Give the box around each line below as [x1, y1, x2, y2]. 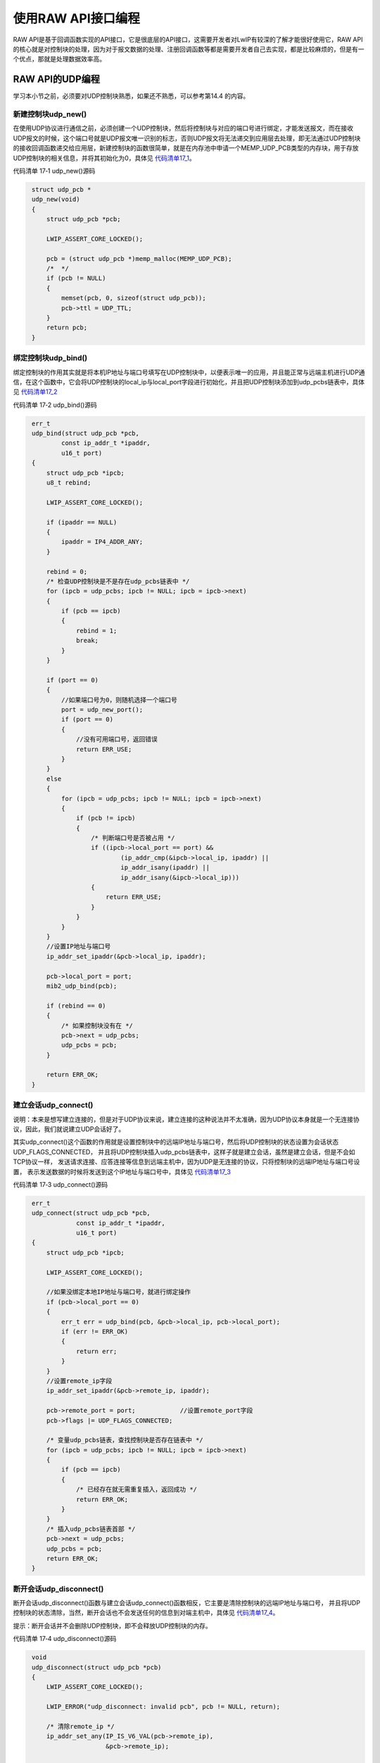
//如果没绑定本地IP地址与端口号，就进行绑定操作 [46, 1288, 191, 1296]
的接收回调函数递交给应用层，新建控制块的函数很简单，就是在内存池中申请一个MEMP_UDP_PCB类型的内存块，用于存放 [13, 144, 359, 152]
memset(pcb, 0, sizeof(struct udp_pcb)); [61, 294, 207, 303]
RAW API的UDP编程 [13, 73, 101, 85]
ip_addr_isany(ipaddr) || [120, 864, 210, 872]
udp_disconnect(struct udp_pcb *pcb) [32, 1663, 162, 1671]
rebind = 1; [76, 626, 118, 635]
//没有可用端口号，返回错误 [76, 736, 158, 743]
